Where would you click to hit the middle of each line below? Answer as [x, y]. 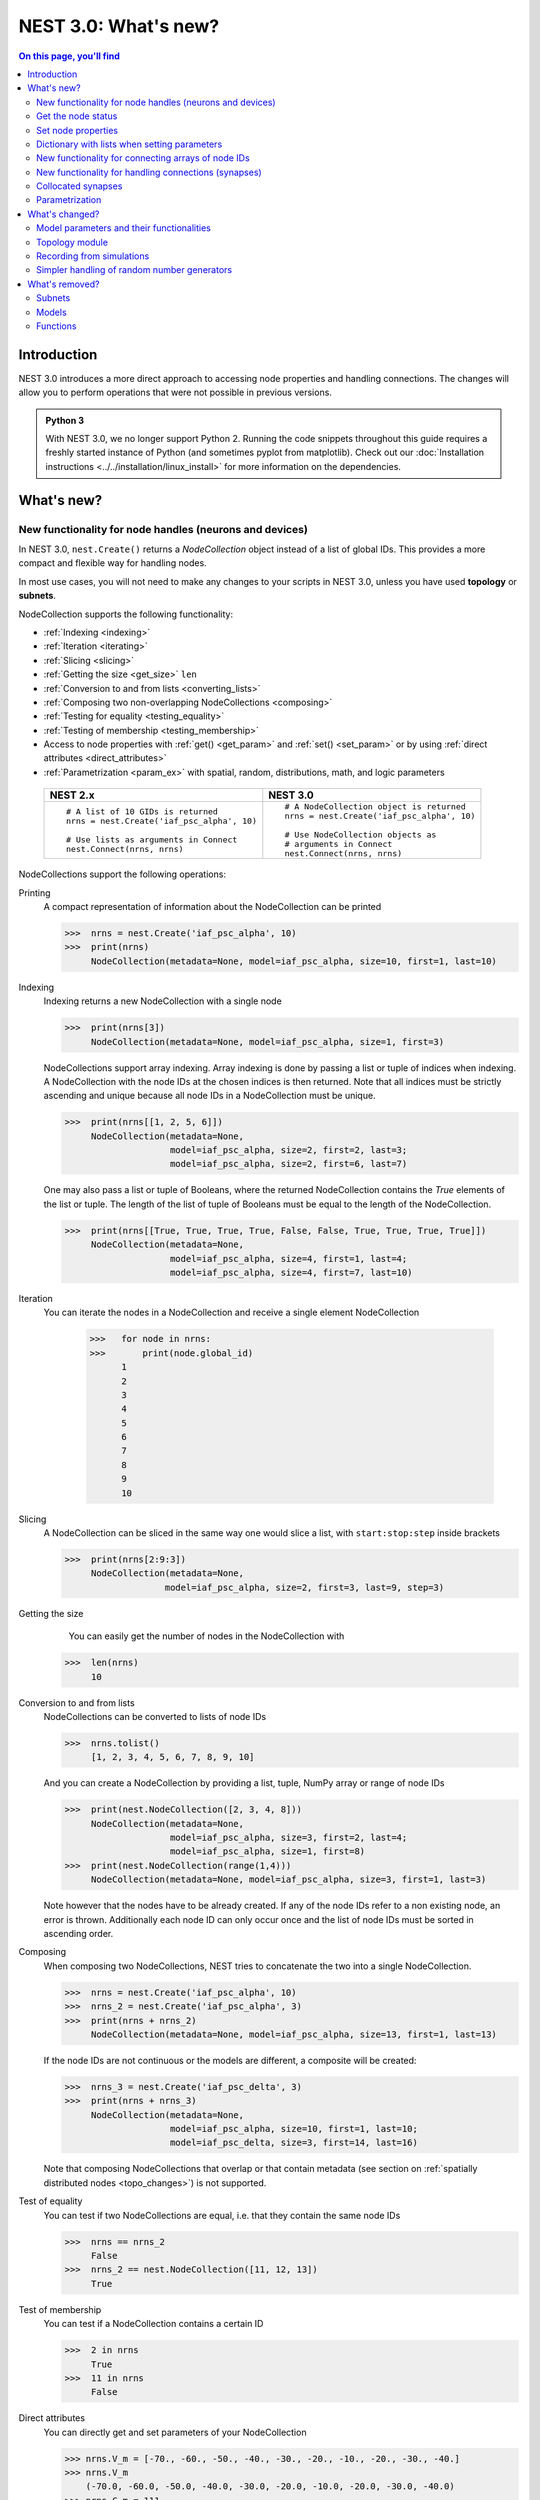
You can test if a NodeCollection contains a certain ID [153, 2324]
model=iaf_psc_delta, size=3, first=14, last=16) [294, 2143]
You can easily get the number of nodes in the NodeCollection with [206, 1636]
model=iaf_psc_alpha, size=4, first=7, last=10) [291, 1272]
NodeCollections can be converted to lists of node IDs [155, 1716]
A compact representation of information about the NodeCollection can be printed [212, 907]
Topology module [72, 242]
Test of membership [60, 2309]
